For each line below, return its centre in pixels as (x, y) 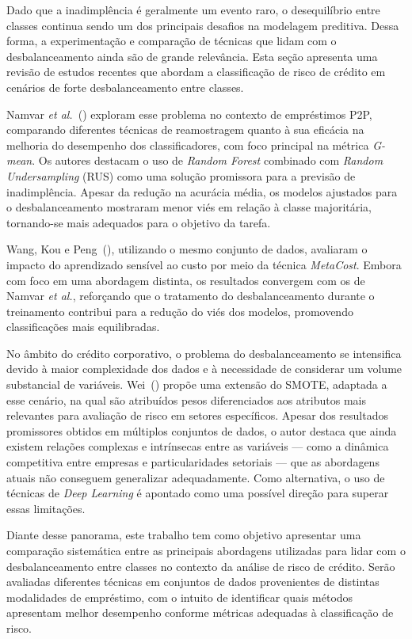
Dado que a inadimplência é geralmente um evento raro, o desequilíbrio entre (193, 10)
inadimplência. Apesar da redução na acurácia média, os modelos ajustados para (202, 191)
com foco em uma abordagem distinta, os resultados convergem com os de (186, 280)
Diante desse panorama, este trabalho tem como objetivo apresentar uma (184, 535)
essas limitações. (46, 508)
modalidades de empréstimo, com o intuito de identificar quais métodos (180, 597)
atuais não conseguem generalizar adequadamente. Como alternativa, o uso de (196, 477)
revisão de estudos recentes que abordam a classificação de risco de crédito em (196, 72)
